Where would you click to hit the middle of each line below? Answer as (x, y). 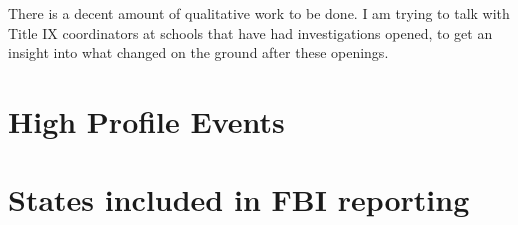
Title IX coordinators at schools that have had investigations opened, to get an (250, 32)
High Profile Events (146, 120)
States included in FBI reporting (239, 199)
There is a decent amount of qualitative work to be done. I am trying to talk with (259, 13)
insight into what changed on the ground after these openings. (198, 52)
